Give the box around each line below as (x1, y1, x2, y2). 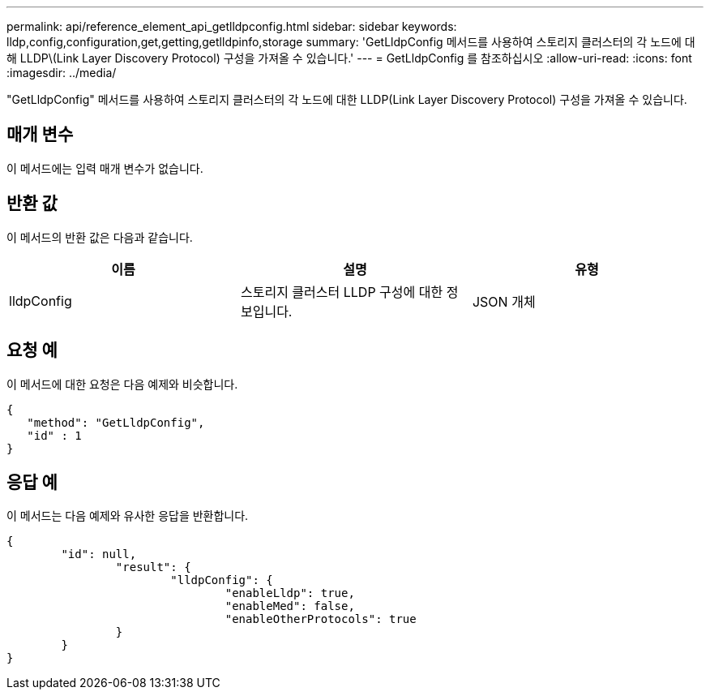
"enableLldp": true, (225, 586, 355, 600)
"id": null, (61, 548, 137, 561)
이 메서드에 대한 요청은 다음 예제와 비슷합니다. (6, 376, 238, 391)
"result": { (115, 561, 191, 574)
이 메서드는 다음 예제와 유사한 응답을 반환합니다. (6, 509, 249, 523)
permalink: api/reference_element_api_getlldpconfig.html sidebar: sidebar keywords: (6, 19, 457, 33)
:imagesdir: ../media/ (6, 66, 117, 79)
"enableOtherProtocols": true (225, 612, 417, 626)
